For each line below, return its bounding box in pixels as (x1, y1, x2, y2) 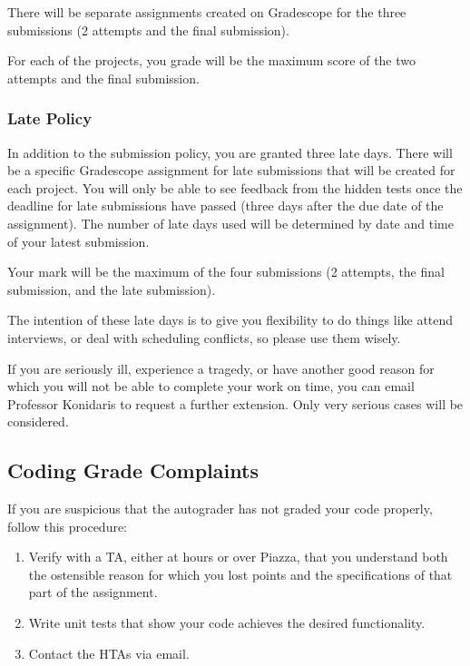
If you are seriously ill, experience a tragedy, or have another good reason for (7, 358, 435, 377)
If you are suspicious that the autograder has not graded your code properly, (7, 499, 433, 518)
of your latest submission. (7, 231, 150, 250)
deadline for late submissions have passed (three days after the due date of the (7, 196, 444, 215)
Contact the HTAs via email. (28, 643, 190, 662)
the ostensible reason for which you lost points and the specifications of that (28, 564, 453, 583)
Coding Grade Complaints (7, 456, 259, 485)
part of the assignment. (28, 583, 158, 602)
